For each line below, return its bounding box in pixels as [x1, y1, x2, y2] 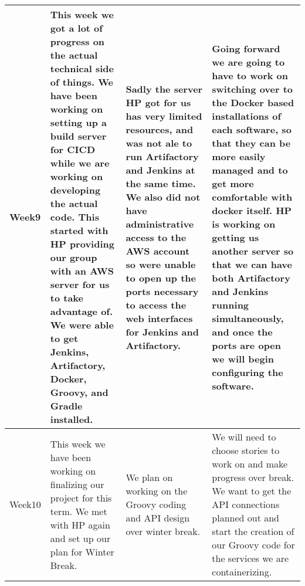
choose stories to [212, 443, 280, 457]
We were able [50, 318, 114, 331]
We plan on [126, 470, 173, 484]
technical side [50, 62, 114, 75]
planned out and [212, 511, 279, 524]
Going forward [212, 41, 280, 55]
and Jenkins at [126, 162, 195, 177]
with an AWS [50, 264, 114, 277]
